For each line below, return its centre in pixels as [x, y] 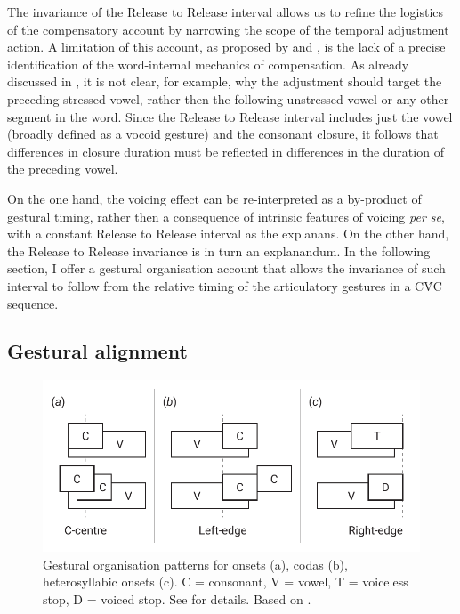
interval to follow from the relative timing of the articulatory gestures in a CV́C [225, 285]
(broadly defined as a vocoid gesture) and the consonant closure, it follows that [223, 134]
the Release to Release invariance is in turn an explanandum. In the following [219, 250]
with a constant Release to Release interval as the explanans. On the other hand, [228, 234]
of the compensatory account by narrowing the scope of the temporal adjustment [228, 29]
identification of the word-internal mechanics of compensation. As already [208, 64]
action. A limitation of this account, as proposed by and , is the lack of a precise [226, 47]
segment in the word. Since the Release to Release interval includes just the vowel [230, 116]
